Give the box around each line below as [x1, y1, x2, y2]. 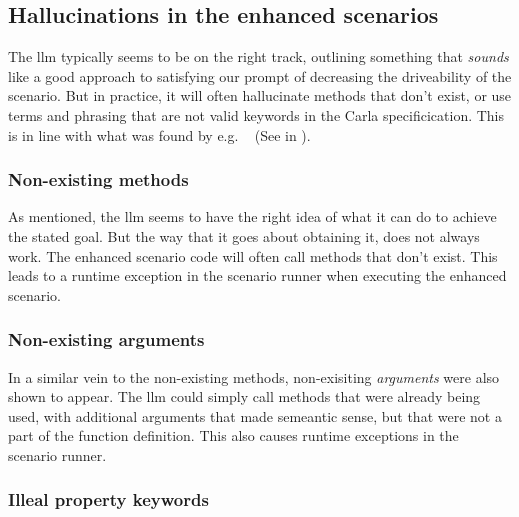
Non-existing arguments [8, 327, 205, 352]
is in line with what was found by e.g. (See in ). [8, 124, 311, 145]
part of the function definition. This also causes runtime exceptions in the [8, 425, 459, 446]
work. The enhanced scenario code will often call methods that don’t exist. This [8, 245, 498, 266]
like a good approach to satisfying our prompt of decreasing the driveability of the [8, 65, 512, 86]
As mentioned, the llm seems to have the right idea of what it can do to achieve [8, 206, 497, 227]
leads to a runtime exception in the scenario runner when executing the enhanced [8, 265, 507, 286]
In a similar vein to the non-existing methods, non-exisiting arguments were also [8, 366, 500, 387]
